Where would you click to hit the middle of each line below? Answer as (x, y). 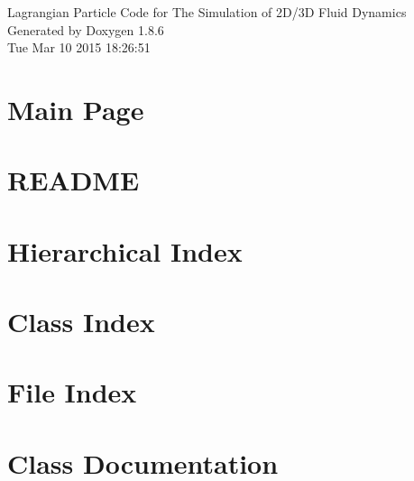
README (74, 180)
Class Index (81, 322)
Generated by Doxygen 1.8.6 (86, 29)
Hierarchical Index (125, 250)
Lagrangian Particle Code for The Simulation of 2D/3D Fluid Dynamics (207, 12)
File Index (72, 392)
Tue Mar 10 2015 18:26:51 (79, 47)
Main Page (76, 109)
